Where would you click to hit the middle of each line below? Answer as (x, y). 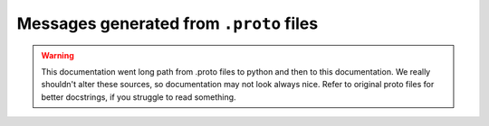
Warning (58, 55)
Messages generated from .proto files (168, 23)
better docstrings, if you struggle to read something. (139, 97)
